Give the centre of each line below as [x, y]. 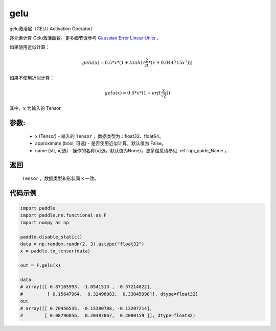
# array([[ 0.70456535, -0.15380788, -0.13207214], [86, 308]
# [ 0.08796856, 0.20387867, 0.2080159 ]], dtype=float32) [108, 315]
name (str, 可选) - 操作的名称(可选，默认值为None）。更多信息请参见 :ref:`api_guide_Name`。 [132, 150]
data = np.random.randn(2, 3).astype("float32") [82, 244]
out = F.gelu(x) [41, 265]
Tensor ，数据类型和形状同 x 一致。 [61, 178]
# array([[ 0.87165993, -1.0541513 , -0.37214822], [86, 287]
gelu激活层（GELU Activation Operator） [52, 29]
